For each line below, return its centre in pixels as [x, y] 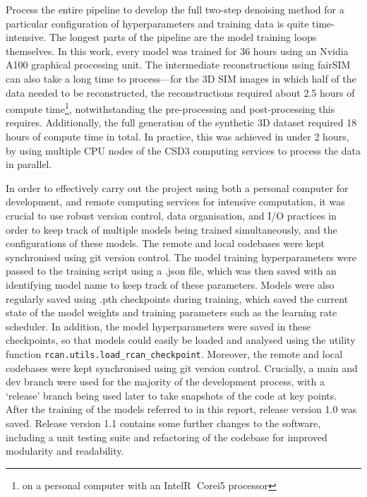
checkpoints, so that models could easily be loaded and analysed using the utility [181, 340]
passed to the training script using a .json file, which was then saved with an [171, 271]
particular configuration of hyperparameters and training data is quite [157, 23]
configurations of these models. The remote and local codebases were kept [165, 243]
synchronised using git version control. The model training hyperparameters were [181, 257]
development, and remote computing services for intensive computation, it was [175, 202]
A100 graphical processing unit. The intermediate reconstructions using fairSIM [178, 65]
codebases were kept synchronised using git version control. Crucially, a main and [182, 367]
